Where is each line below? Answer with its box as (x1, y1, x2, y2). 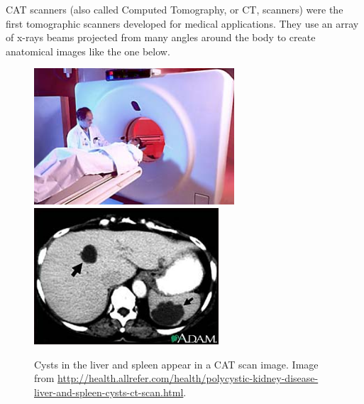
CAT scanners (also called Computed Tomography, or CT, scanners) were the (6, 2, 343, 16)
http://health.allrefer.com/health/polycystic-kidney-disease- (57, 371, 319, 386)
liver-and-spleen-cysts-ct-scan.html (34, 384, 184, 399)
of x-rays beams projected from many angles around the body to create (6, 30, 316, 45)
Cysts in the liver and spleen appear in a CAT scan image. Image (34, 356, 319, 371)
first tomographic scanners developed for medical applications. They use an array (6, 16, 359, 31)
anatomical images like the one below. (6, 43, 170, 58)
